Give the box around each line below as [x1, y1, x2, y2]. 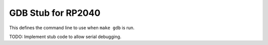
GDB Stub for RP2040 [9, 7, 101, 18]
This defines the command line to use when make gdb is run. [9, 25, 135, 31]
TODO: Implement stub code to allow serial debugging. [9, 34, 122, 40]
